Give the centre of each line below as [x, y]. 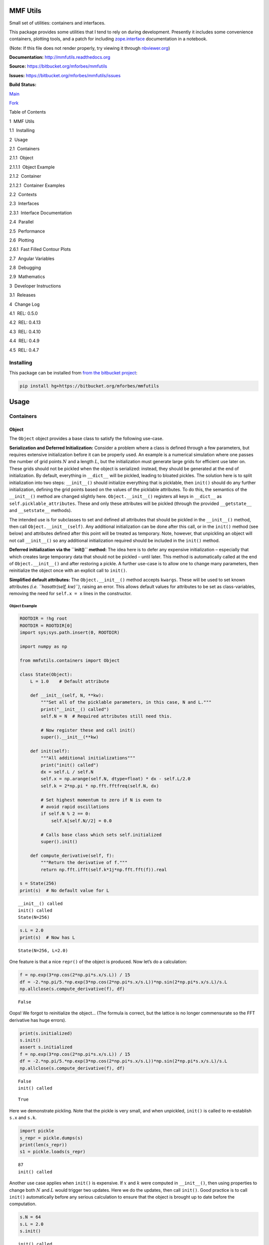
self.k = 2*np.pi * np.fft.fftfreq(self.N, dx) [100, 786]
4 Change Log [24, 304]
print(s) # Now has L [47, 937]
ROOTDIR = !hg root [43, 619]
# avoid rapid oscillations [75, 807]
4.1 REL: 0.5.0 [24, 313]
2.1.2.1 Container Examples [37, 185]
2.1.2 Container [25, 176]
